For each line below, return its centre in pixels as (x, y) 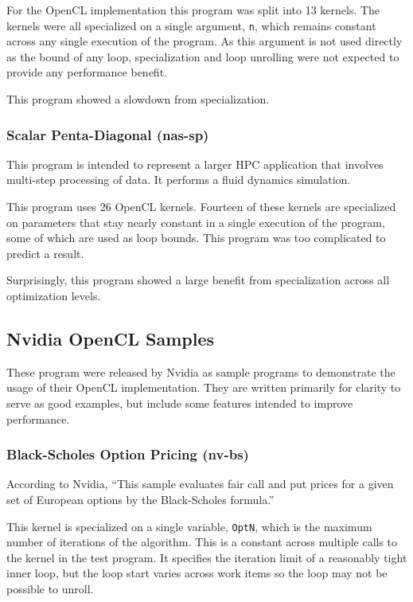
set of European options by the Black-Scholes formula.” (140, 499)
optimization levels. (54, 295)
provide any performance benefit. (87, 72)
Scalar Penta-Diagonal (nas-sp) (108, 134)
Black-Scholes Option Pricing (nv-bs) (128, 454)
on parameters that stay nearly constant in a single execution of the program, (196, 222)
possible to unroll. (50, 589)
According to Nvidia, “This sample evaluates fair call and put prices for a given (200, 484)
